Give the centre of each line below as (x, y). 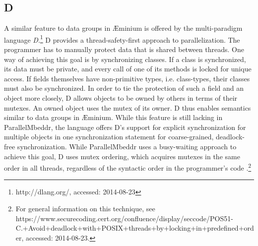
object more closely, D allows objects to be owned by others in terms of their (121, 98)
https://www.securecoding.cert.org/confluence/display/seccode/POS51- (124, 218)
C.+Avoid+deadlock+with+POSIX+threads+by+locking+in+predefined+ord (135, 228)
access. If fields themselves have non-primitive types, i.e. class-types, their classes (127, 78)
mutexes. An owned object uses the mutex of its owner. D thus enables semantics (128, 107)
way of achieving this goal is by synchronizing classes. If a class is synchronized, (125, 59)
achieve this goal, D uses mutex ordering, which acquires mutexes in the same (122, 156)
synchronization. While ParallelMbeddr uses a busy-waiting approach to (127, 146)
